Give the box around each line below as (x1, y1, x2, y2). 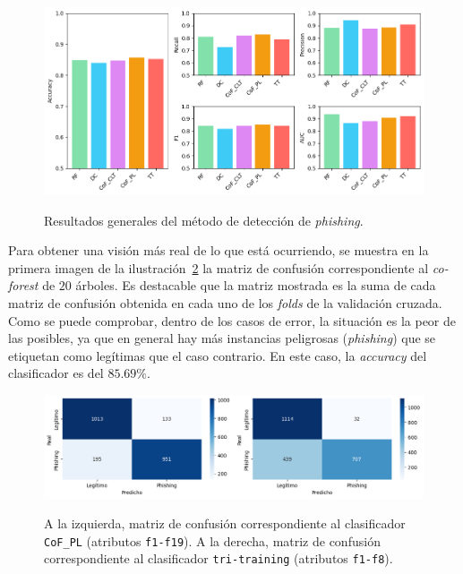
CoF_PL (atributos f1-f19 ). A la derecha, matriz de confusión (44, 531, 381, 550)
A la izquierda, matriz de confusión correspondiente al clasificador (44, 514, 406, 533)
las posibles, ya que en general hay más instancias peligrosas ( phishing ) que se (8, 329, 436, 347)
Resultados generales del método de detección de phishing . (44, 210, 364, 229)
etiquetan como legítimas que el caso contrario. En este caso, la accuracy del (8, 346, 427, 364)
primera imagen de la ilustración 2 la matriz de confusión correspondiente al (8, 258, 429, 277)
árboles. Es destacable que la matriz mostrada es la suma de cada (75, 276, 436, 295)
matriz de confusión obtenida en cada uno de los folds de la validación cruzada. (8, 294, 442, 313)
